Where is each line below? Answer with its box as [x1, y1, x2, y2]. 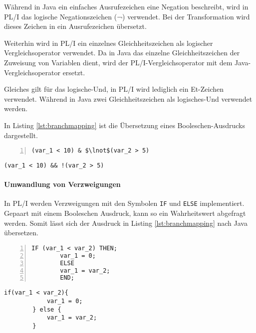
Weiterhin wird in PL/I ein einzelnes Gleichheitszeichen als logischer [4, 37, 213, 48]
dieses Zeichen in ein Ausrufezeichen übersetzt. [4, 21, 147, 31]
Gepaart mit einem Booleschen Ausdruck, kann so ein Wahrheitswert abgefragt [4, 208, 246, 218]
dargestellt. [4, 130, 38, 140]
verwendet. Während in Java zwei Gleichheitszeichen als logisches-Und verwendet [4, 93, 253, 104]
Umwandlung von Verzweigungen [4, 179, 121, 189]
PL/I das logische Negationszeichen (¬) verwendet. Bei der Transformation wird [4, 11, 250, 21]
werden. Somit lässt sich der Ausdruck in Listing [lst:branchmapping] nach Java [4, 217, 248, 228]
